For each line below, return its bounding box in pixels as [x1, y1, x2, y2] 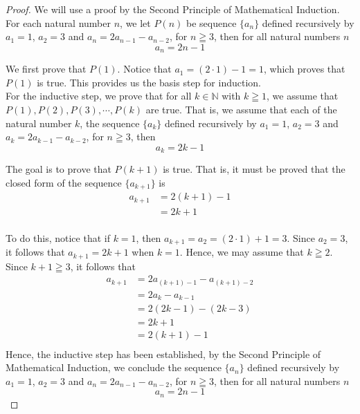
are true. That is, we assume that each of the [145, 102, 337, 117]
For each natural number [6, 15, 111, 30]
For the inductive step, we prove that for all [6, 88, 192, 103]
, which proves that [263, 62, 345, 76]
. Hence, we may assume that [179, 245, 304, 259]
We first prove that [6, 62, 87, 76]
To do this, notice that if [6, 230, 110, 245]
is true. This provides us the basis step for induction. [37, 75, 261, 89]
